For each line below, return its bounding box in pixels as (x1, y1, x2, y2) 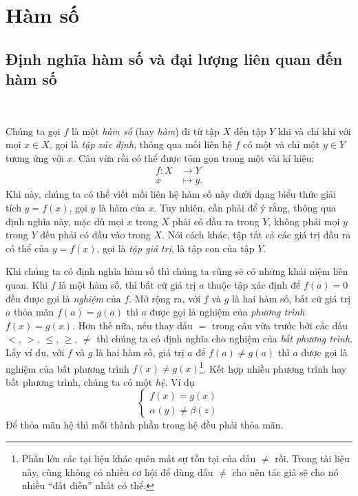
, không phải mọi (268, 214, 340, 228)
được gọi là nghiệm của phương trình (149, 304, 305, 319)
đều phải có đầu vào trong (40, 227, 151, 242)
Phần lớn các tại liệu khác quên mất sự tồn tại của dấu (21, 451, 256, 465)
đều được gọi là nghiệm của (6, 291, 121, 305)
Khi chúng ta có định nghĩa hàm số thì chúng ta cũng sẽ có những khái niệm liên (6, 264, 348, 278)
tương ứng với (6, 150, 64, 165)
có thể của (6, 240, 49, 255)
